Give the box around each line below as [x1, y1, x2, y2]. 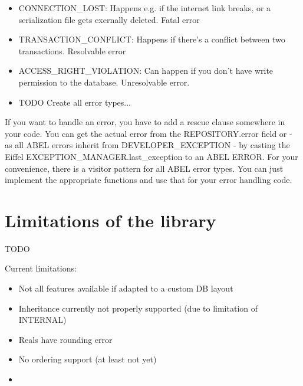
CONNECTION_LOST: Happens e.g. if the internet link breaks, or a [18, 2, 271, 14]
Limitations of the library [5, 208, 216, 232]
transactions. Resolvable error [18, 44, 126, 57]
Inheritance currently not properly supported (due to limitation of [18, 302, 258, 314]
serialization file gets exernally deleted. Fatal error [18, 13, 200, 25]
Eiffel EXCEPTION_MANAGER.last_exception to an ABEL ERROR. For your [5, 150, 298, 162]
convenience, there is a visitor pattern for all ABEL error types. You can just [5, 162, 284, 174]
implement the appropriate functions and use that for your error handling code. [5, 174, 292, 186]
